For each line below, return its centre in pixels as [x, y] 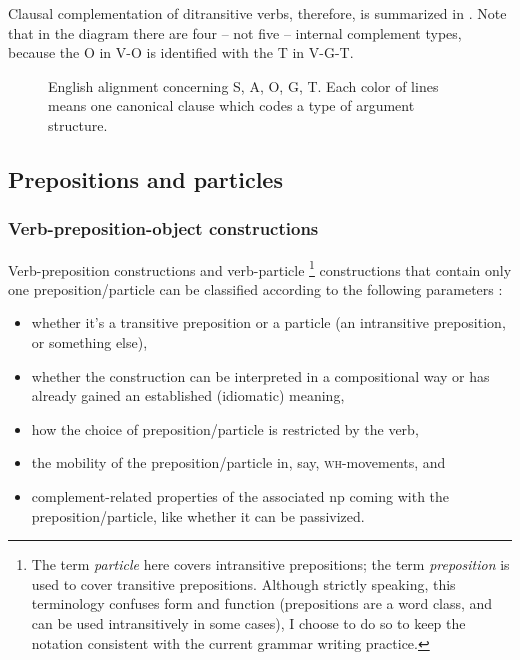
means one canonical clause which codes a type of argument [231, 105]
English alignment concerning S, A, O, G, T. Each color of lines [243, 85]
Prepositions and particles [145, 178]
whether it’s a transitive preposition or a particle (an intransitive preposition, [268, 322]
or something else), [89, 342]
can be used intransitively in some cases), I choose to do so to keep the [248, 622]
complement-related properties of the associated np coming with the [240, 495]
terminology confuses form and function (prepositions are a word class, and [262, 603]
